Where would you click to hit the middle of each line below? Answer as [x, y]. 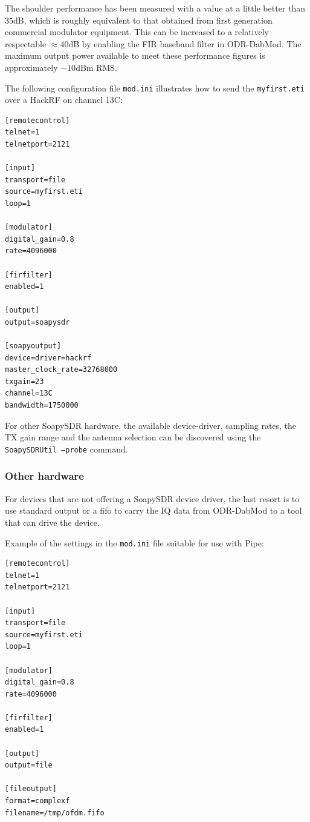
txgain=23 [24, 381]
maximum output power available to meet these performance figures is [135, 55]
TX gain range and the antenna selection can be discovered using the [133, 437]
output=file [29, 765]
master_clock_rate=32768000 [61, 370]
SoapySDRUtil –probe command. [66, 449]
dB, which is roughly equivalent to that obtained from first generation [143, 20]
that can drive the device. [52, 522]
